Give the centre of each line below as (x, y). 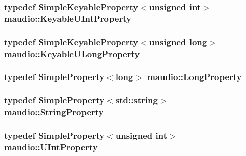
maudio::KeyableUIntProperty (68, 18)
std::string (136, 100)
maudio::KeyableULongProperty (72, 53)
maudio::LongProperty (195, 77)
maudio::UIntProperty (51, 147)
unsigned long (178, 42)
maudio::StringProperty (54, 112)
